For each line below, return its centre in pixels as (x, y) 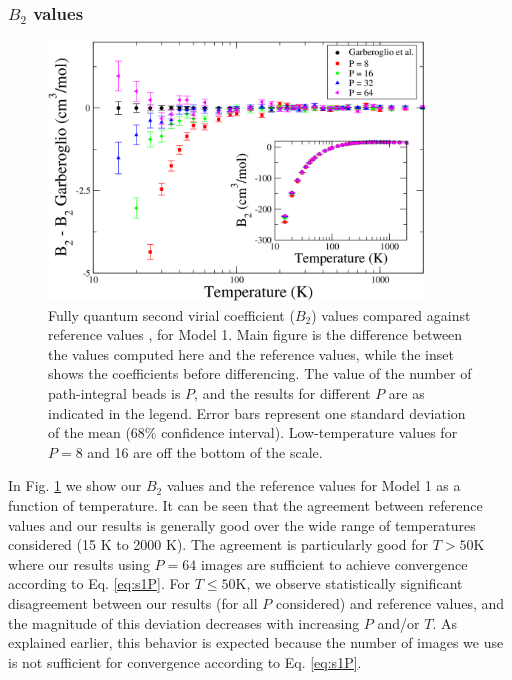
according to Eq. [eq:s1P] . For (99, 583)
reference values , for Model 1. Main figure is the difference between (255, 334)
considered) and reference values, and (390, 602)
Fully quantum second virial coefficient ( (171, 314)
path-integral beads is (114, 393)
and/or (398, 622)
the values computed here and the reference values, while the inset (251, 353)
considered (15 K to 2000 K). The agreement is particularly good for (218, 544)
